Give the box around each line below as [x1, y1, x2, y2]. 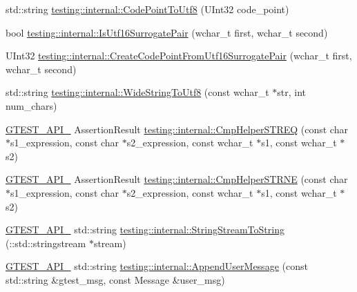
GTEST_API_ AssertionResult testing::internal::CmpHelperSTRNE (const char [6, 172, 348, 186]
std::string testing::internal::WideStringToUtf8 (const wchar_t [6, 85, 269, 99]
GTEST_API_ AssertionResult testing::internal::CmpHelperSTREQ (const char [6, 121, 348, 136]
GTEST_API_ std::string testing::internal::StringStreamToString [6, 222, 284, 237]
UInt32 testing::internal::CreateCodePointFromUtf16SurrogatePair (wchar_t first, [6, 48, 352, 63]
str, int [277, 85, 307, 99]
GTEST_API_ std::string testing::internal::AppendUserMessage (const [6, 259, 308, 273]
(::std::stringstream [6, 235, 86, 250]
